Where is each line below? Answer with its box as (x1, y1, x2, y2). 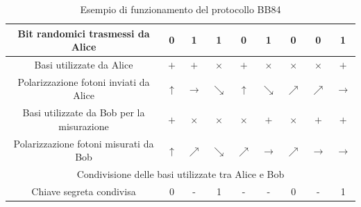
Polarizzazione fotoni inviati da (17, 74, 150, 89)
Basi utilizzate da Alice (34, 57, 133, 72)
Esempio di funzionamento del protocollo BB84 (80, 2, 281, 16)
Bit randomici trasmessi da (17, 26, 150, 40)
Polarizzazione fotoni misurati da (13, 136, 154, 150)
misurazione (58, 118, 109, 133)
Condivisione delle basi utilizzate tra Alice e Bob (76, 167, 285, 181)
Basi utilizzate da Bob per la (22, 105, 145, 120)
